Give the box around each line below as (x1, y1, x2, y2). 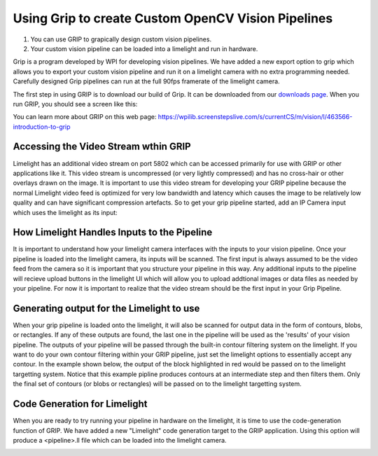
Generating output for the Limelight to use (13, 302, 200, 315)
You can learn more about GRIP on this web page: (13, 113, 157, 121)
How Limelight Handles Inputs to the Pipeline (13, 226, 213, 238)
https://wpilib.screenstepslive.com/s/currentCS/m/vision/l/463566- (157, 113, 353, 121)
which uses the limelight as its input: (13, 208, 118, 216)
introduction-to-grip (13, 123, 71, 131)
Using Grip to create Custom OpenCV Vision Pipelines (13, 11, 333, 26)
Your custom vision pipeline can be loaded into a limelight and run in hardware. (30, 44, 258, 53)
